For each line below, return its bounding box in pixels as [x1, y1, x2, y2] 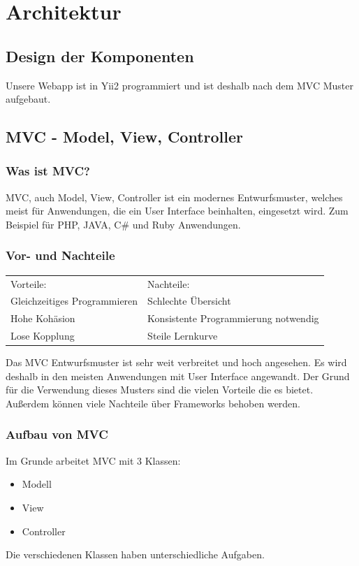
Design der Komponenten [6, 45, 194, 66]
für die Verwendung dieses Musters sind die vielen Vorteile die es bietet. [6, 382, 314, 397]
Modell [22, 477, 52, 491]
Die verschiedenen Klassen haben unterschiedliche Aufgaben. [6, 547, 265, 562]
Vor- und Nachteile [6, 247, 115, 264]
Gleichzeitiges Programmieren [10, 293, 138, 308]
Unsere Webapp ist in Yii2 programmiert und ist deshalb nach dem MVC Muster [6, 78, 353, 92]
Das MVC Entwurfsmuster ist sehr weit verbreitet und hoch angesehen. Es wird [6, 355, 347, 370]
